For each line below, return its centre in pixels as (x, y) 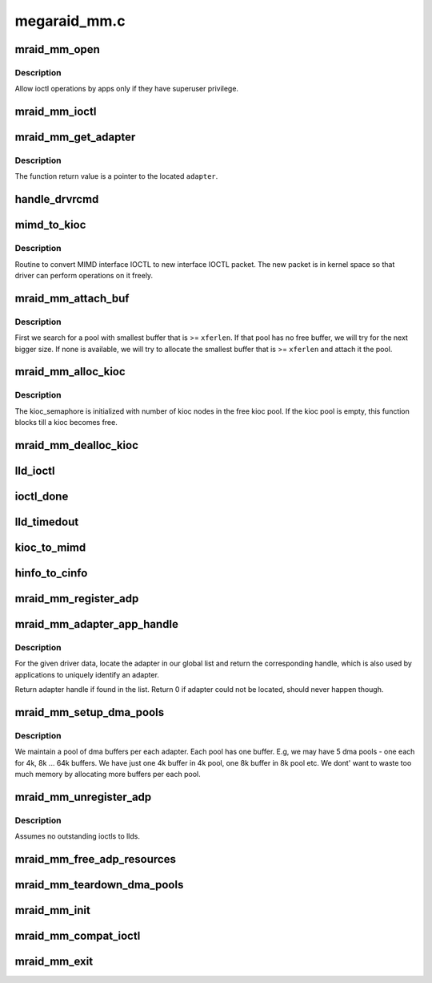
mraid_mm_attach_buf (72, 298)
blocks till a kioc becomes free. (66, 423)
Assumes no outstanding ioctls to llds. (77, 836)
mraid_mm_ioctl (56, 112)
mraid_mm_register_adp (77, 599)
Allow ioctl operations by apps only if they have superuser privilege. (127, 89)
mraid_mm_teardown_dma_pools (99, 885)
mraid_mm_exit (54, 962)
